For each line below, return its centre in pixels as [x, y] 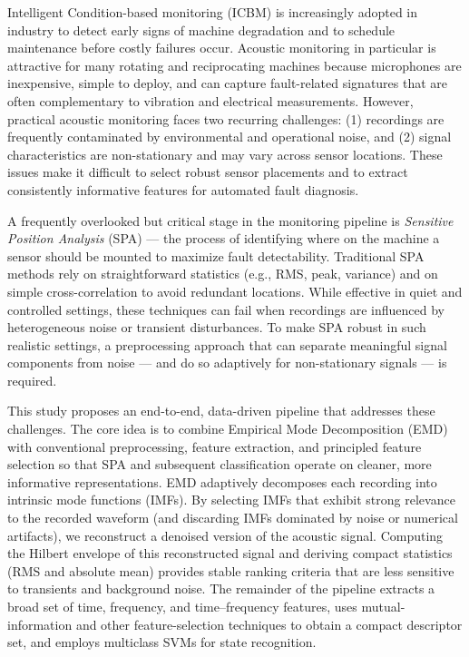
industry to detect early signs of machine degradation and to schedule [201, 29]
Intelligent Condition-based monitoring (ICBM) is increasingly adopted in [213, 12]
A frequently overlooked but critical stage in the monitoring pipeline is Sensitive [230, 220]
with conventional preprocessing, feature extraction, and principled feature [215, 446]
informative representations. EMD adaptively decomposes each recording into [222, 481]
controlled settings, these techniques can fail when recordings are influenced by [226, 309]
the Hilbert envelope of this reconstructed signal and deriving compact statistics [230, 553]
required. [32, 380]
